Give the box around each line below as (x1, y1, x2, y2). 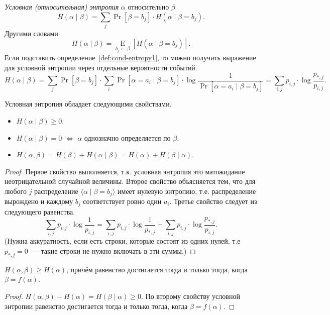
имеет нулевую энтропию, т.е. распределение (118, 186, 256, 196)
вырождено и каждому (5, 196, 73, 206)
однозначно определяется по (84, 132, 171, 143)
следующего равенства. (5, 206, 75, 217)
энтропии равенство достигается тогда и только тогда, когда (5, 300, 188, 311)
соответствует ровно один (83, 196, 162, 206)
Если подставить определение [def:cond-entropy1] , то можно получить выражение (5, 52, 256, 63)
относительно (128, 2, 169, 12)
